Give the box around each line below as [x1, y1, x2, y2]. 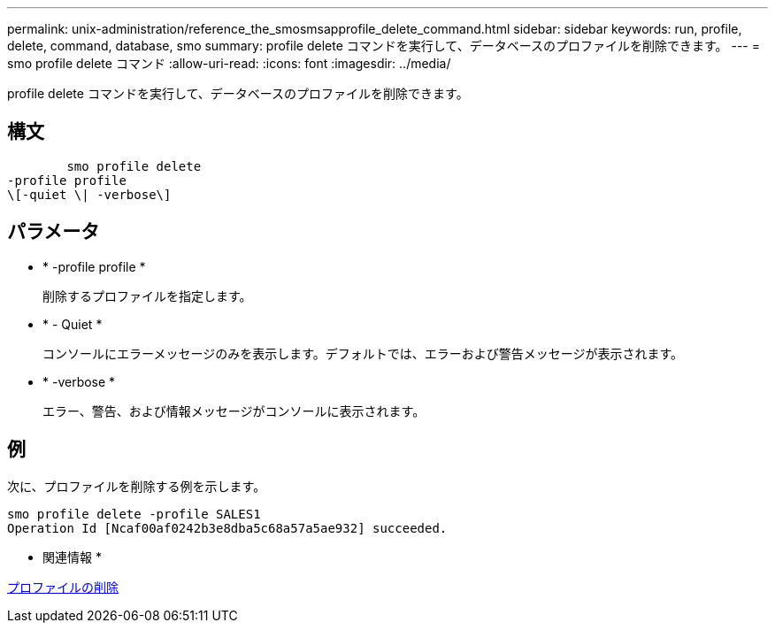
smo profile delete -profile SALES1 [7, 506, 261, 521]
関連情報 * [42, 549, 102, 565]
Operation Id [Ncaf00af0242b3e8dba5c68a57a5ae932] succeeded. [7, 520, 448, 535]
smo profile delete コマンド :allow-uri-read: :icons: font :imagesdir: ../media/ [7, 56, 451, 71]
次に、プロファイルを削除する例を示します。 [7, 478, 266, 494]
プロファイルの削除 [7, 579, 119, 595]
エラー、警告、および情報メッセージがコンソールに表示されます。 [42, 403, 426, 419]
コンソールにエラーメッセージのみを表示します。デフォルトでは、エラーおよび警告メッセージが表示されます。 [42, 345, 684, 361]
